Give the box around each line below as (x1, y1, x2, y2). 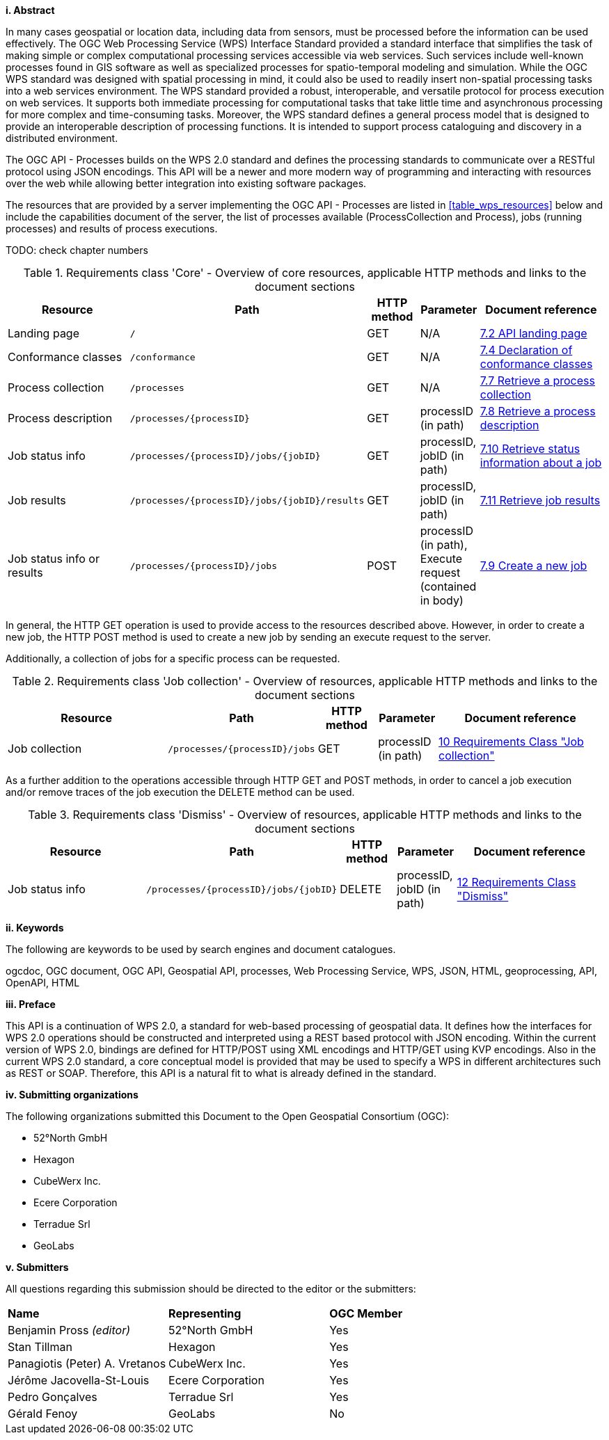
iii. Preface (6, 998, 56, 1010)
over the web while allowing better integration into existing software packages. (6, 177, 367, 189)
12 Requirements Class (457, 875, 576, 889)
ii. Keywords (6, 922, 64, 934)
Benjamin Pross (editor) (8, 1323, 131, 1337)
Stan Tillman (8, 1340, 72, 1354)
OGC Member (329, 1306, 403, 1320)
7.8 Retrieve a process (480, 404, 596, 418)
